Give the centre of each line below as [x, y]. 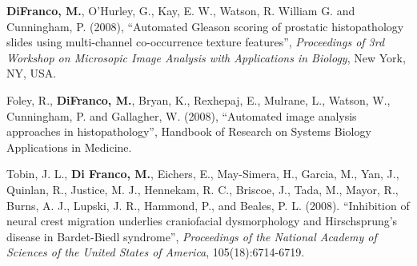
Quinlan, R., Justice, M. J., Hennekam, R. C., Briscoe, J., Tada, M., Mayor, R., [202, 189]
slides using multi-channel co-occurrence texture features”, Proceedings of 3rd [196, 42]
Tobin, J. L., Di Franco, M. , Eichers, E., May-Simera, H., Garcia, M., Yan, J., [203, 174]
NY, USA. [32, 73]
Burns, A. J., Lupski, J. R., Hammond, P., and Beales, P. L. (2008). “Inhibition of [208, 205]
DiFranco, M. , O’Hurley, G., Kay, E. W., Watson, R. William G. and [181, 10]
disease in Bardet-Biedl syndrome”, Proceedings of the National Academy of [192, 236]
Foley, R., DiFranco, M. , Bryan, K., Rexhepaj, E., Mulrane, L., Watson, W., [198, 99]
